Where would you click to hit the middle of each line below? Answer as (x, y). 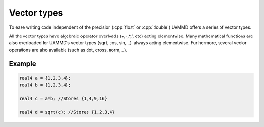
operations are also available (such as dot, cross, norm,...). (68, 50)
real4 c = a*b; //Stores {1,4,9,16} (63, 98)
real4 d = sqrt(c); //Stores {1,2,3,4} (67, 112)
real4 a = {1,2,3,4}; (45, 78)
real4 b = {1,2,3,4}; (45, 85)
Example (22, 63)
